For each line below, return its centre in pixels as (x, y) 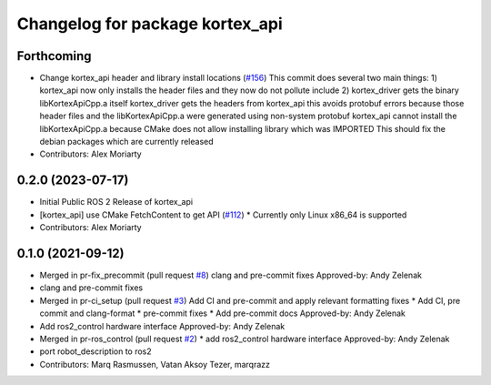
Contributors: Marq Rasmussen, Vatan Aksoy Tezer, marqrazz (155, 364)
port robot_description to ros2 (95, 351)
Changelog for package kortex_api (150, 24)
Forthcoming (54, 56)
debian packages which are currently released (126, 142)
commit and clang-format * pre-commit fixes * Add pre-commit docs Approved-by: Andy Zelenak (223, 313)
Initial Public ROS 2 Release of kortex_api (116, 202)
